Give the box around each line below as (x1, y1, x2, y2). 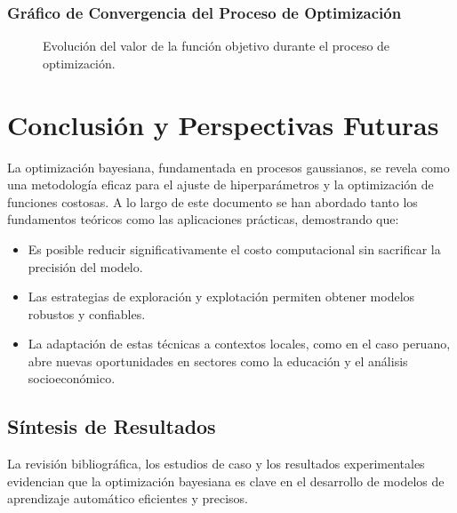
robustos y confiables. (28, 304, 146, 323)
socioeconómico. (28, 369, 116, 388)
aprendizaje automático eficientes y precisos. (7, 489, 248, 508)
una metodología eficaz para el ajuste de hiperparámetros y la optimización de (7, 175, 434, 194)
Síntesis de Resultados (7, 413, 216, 440)
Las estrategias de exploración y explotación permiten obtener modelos (28, 287, 415, 306)
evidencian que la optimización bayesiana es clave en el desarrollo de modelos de (7, 471, 445, 490)
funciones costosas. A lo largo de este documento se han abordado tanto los (7, 192, 418, 211)
